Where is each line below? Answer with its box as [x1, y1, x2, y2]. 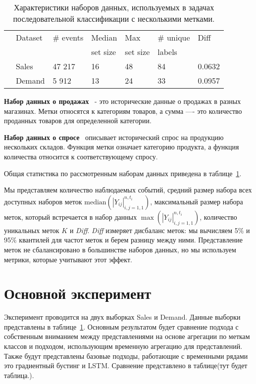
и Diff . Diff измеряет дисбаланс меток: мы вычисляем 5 [69, 225, 238, 235]
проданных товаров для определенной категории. [4, 115, 152, 126]
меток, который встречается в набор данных [4, 211, 137, 222]
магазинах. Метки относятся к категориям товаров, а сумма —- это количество [4, 105, 242, 116]
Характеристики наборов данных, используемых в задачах [13, 1, 214, 13]
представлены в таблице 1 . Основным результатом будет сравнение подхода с [4, 321, 239, 332]
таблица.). [4, 370, 34, 380]
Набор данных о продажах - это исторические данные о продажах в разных [4, 96, 241, 106]
